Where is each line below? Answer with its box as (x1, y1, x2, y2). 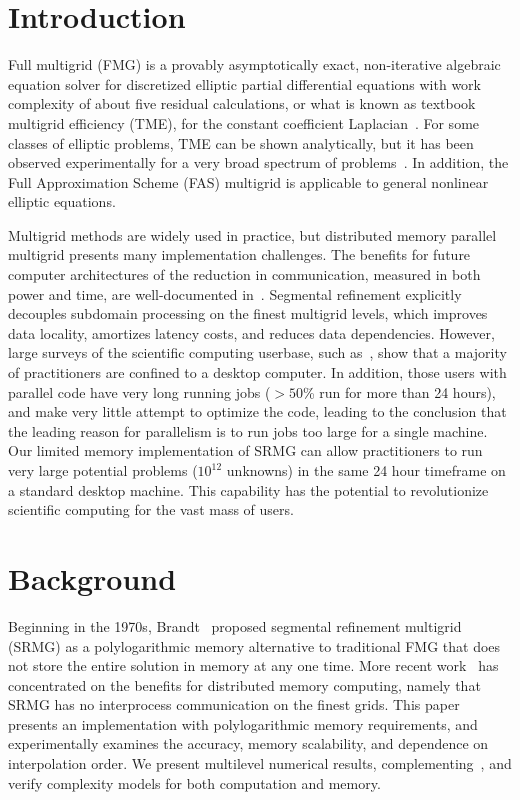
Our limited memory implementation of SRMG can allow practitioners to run (8, 440, 483, 461)
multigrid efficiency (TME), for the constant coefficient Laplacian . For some (8, 112, 480, 133)
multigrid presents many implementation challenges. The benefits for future (8, 244, 471, 265)
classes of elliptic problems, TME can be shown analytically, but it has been (8, 132, 474, 153)
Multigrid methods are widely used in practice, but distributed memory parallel (8, 224, 497, 245)
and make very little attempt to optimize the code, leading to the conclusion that (8, 401, 507, 422)
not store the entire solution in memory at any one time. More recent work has (8, 655, 499, 676)
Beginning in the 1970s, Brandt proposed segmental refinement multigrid (8, 615, 462, 636)
